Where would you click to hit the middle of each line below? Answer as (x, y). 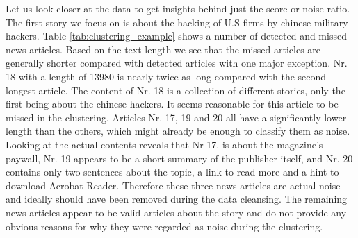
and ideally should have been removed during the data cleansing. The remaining (177, 199)
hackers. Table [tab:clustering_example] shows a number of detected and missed (176, 36)
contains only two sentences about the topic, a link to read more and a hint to (172, 172)
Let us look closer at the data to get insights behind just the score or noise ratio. (178, 8)
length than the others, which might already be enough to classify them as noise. (178, 131)
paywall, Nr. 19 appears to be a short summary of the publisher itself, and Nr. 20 (179, 158)
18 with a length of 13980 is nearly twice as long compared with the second (166, 76)
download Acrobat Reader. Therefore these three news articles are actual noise (173, 185)
